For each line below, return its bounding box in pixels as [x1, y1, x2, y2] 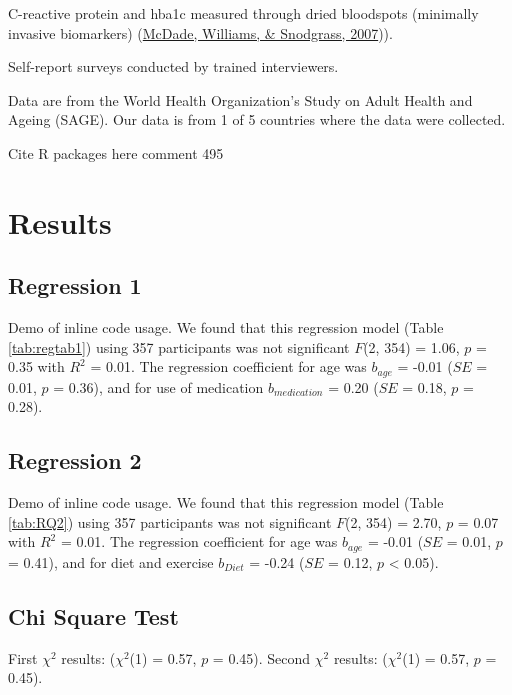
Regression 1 [8, 270, 142, 301]
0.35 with [8, 356, 65, 377]
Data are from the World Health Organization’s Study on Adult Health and [8, 89, 473, 110]
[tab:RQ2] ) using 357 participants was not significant [8, 511, 332, 532]
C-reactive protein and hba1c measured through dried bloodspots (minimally [8, 3, 479, 23]
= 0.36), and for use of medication [53, 376, 264, 397]
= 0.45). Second [212, 647, 311, 668]
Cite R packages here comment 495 [8, 142, 224, 163]
